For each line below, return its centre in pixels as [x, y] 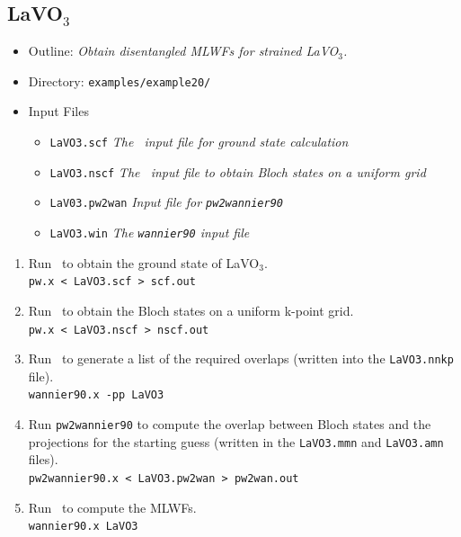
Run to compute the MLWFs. [112, 507]
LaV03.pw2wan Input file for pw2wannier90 [166, 202]
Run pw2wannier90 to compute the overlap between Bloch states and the [230, 424]
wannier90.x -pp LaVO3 [96, 395]
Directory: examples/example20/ [120, 81]
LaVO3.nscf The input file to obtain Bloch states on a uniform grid [238, 171]
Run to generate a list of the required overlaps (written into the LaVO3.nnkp [241, 358]
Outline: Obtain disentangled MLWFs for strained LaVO [183, 51]
